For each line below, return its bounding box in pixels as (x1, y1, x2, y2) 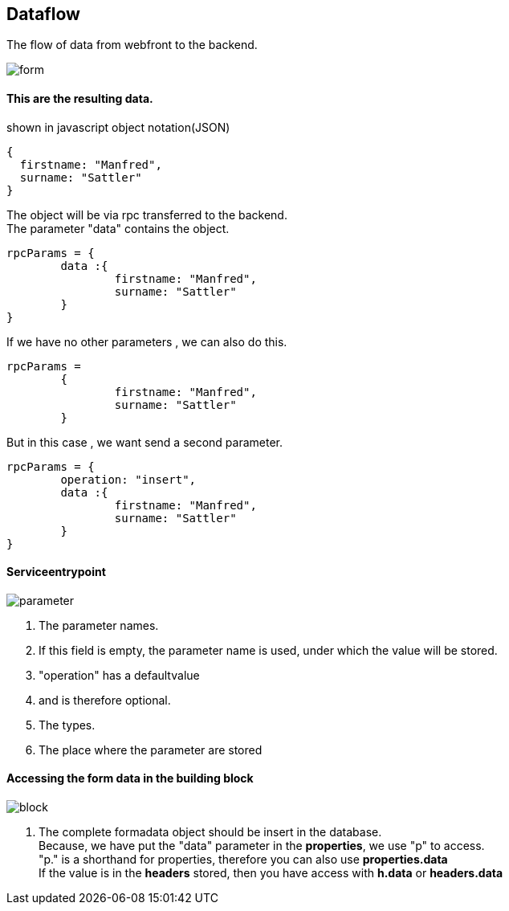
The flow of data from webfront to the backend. (6, 38, 258, 52)
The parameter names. (39, 618, 159, 632)
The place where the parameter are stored (39, 742, 263, 757)
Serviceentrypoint (6, 565, 106, 579)
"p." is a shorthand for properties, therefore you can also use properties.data (39, 852, 448, 867)
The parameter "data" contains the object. (6, 221, 230, 235)
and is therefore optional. (39, 692, 171, 707)
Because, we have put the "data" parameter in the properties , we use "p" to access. (39, 839, 485, 853)
